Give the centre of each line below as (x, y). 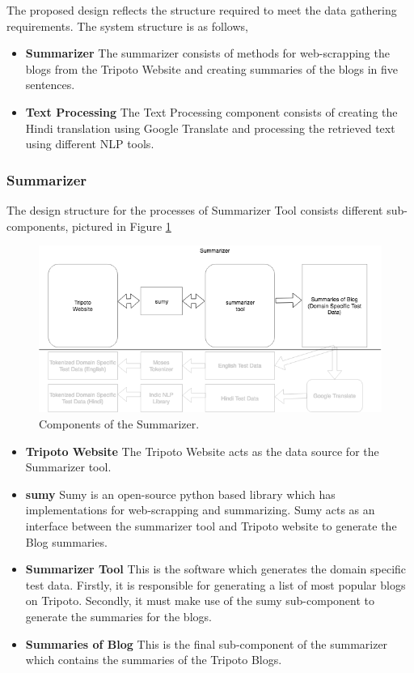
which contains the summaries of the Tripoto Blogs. (154, 660)
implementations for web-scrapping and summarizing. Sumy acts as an (200, 510)
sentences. (50, 85)
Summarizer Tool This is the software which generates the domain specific (216, 569)
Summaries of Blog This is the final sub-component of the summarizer (207, 643)
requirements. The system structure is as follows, (127, 26)
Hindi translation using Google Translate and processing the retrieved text (210, 128)
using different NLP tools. (90, 144)
